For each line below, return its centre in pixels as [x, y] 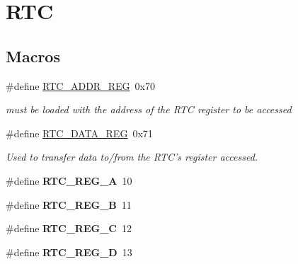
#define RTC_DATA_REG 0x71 [79, 133]
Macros [33, 56]
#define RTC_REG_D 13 [69, 252]
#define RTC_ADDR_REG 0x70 [80, 85]
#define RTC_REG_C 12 [69, 228]
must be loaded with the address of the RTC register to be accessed [149, 109]
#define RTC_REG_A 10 [69, 180]
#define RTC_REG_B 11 [69, 204]
